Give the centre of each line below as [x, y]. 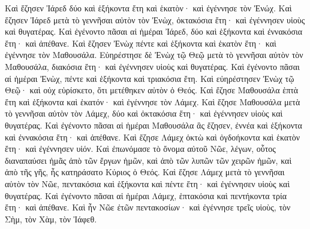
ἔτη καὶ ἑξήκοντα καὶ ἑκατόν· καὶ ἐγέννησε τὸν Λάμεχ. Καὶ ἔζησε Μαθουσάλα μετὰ [153, 101]
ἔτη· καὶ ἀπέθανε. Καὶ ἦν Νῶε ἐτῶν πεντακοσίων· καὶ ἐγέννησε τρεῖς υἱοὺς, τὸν [148, 207]
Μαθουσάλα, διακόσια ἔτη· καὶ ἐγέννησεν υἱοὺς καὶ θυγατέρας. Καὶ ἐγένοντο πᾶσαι [152, 66]
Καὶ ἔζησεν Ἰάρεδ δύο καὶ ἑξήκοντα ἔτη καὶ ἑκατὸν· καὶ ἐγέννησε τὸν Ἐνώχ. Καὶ [148, 8]
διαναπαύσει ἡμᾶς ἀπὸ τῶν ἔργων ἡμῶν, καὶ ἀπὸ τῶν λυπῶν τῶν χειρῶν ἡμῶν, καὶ [148, 160]
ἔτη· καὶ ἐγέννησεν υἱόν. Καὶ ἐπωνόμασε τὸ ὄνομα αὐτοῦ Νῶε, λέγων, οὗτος [140, 149]
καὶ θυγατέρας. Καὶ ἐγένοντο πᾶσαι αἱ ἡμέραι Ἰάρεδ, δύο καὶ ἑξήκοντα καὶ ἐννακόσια [154, 31]
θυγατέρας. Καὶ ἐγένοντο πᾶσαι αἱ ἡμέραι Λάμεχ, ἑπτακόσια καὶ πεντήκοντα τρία [146, 195]
